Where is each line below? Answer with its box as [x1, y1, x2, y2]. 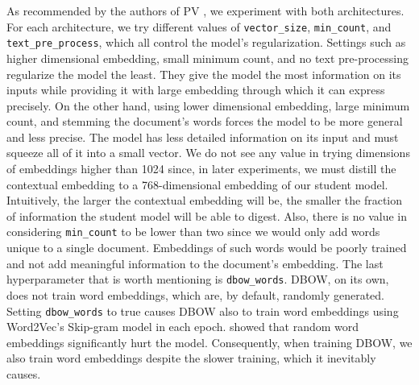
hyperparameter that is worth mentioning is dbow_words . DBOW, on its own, [6, 271, 389, 288]
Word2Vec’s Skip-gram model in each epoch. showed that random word [6, 318, 359, 335]
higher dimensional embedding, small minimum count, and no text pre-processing [6, 49, 409, 66]
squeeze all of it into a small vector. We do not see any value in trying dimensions [6, 144, 410, 161]
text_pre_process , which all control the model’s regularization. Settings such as [6, 34, 406, 51]
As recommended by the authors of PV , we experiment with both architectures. [6, 2, 404, 19]
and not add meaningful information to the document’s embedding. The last [6, 255, 384, 271]
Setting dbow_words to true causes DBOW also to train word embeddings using [6, 302, 399, 319]
